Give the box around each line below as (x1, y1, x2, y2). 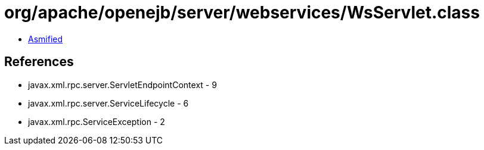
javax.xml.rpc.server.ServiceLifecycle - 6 (28, 98, 189, 108)
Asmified (28, 33, 63, 44)
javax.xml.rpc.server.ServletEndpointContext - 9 (28, 79, 217, 90)
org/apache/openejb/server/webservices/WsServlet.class (4, 2, 480, 23)
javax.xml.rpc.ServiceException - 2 (28, 116, 165, 127)
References (4, 54, 74, 70)
